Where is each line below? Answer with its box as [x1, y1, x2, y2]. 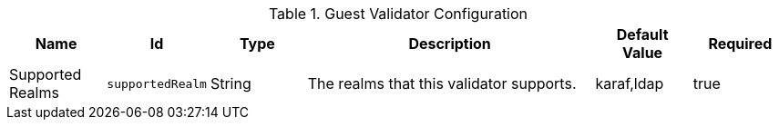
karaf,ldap [595, 74, 664, 93]
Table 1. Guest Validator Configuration [268, 5, 528, 23]
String [210, 74, 251, 93]
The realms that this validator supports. [307, 74, 577, 93]
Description [408, 34, 491, 53]
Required [708, 34, 773, 53]
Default [616, 25, 669, 44]
